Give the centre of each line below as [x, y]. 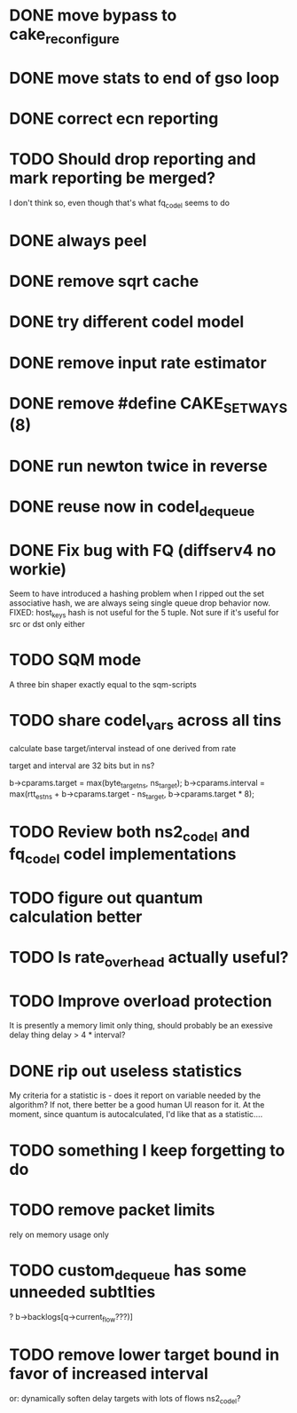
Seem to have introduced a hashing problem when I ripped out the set [137, 594]
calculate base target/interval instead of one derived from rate [123, 748]
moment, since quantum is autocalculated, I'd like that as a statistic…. [136, 1115]
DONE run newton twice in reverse [138, 466]
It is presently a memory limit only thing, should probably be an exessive [141, 1026]
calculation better [76, 917]
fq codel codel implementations [123, 855]
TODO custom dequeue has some [128, 1272]
